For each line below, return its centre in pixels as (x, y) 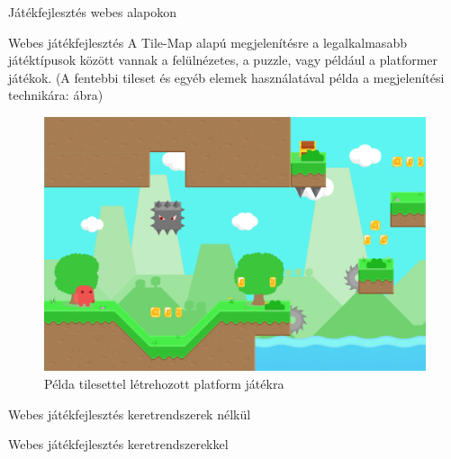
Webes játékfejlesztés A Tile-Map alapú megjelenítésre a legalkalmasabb (207, 42)
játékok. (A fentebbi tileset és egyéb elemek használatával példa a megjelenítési (226, 77)
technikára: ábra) (56, 95)
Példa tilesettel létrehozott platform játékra (164, 383)
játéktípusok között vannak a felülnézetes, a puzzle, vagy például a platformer (223, 60)
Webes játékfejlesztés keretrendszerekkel (118, 444)
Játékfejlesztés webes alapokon (93, 12)
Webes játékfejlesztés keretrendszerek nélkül (130, 414)
